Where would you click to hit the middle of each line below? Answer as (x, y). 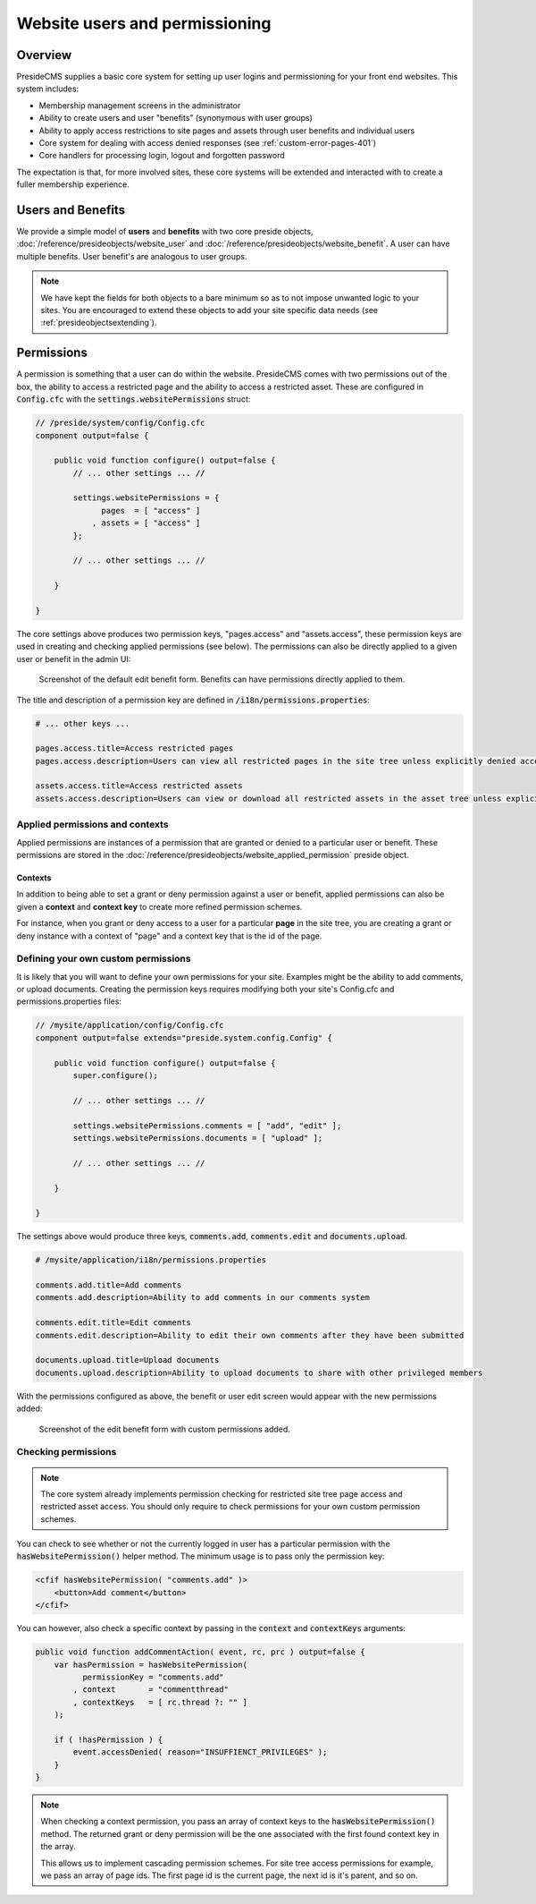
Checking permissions (67, 1452)
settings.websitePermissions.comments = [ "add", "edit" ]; (207, 1126)
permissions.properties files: (69, 1001)
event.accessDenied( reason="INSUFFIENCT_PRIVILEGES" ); (200, 1752)
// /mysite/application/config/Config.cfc (130, 1025)
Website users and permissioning (144, 23)
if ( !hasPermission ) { (109, 1739)
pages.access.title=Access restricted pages (134, 748)
